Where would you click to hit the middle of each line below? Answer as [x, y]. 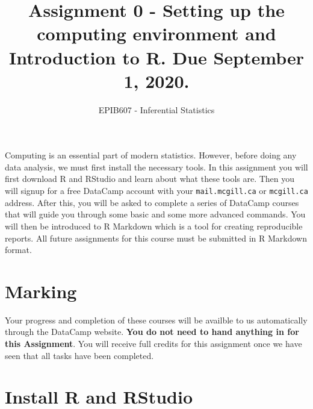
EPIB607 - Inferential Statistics [156, 109]
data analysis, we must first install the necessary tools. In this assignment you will [156, 167]
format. [18, 250]
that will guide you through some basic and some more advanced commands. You [155, 214]
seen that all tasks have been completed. [79, 355]
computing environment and [156, 33]
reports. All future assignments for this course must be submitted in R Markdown [156, 238]
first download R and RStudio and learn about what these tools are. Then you [150, 179]
